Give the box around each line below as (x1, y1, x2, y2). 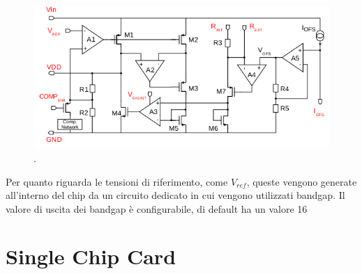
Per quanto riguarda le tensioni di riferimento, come (6, 174, 228, 188)
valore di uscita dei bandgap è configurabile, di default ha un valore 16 (6, 201, 308, 216)
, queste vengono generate (246, 174, 357, 188)
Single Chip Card (6, 242, 176, 271)
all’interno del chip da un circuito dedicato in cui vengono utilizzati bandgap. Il (6, 188, 345, 202)
